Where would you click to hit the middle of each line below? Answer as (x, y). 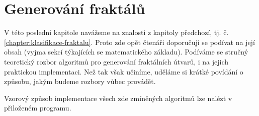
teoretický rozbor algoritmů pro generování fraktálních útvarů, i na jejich (116, 61)
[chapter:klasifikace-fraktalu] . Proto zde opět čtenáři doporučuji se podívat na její (129, 42)
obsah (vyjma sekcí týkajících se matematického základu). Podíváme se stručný (126, 52)
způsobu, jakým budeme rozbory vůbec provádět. (80, 81)
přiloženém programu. (38, 108)
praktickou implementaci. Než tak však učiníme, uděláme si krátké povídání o (124, 71)
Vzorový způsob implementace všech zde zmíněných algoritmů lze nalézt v (118, 98)
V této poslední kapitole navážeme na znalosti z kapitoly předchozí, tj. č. (116, 32)
